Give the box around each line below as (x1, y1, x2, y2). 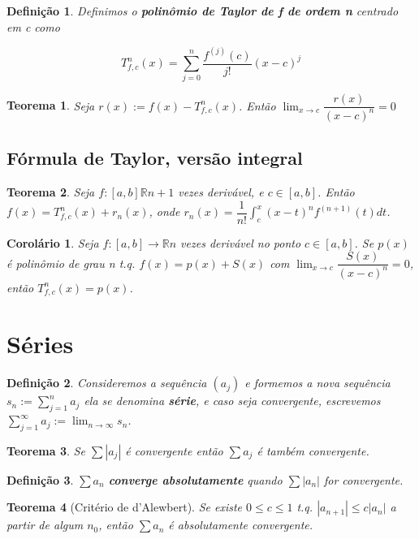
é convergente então (125, 442, 223, 459)
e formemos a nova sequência (244, 374, 391, 391)
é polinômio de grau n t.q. (6, 254, 136, 271)
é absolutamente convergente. (168, 516, 313, 533)
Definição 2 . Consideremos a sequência (6, 374, 207, 391)
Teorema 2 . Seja (6, 183, 95, 201)
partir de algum (6, 516, 84, 533)
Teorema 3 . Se (6, 442, 85, 459)
